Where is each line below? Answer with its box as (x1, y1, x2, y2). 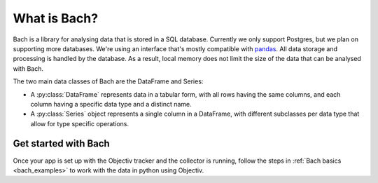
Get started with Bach (13, 137, 110, 150)
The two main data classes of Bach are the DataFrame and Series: (13, 77, 204, 86)
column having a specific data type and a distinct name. (30, 100, 192, 108)
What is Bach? (13, 11, 98, 26)
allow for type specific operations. (30, 119, 129, 128)
